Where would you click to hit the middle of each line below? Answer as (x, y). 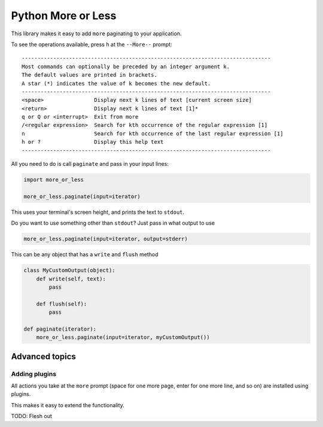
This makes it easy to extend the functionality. (68, 405)
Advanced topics (43, 356)
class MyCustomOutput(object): (70, 270)
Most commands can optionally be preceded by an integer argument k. (126, 66)
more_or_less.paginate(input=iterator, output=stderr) (106, 239)
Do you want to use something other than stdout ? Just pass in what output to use (113, 223)
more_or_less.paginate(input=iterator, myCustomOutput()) (123, 337)
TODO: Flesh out (31, 416)
